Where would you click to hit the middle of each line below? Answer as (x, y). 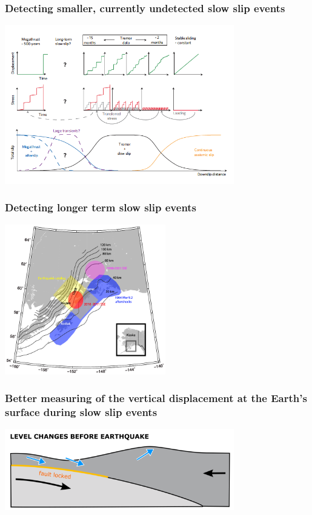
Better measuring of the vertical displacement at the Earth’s (156, 398)
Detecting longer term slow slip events (101, 207)
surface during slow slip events (81, 412)
